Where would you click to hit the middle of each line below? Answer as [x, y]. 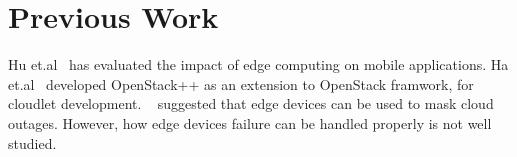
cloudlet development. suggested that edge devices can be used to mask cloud [251, 103]
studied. [32, 142]
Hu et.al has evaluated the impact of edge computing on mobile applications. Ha [258, 64]
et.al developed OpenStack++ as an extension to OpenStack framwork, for [241, 83]
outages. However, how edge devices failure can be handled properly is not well [250, 122]
